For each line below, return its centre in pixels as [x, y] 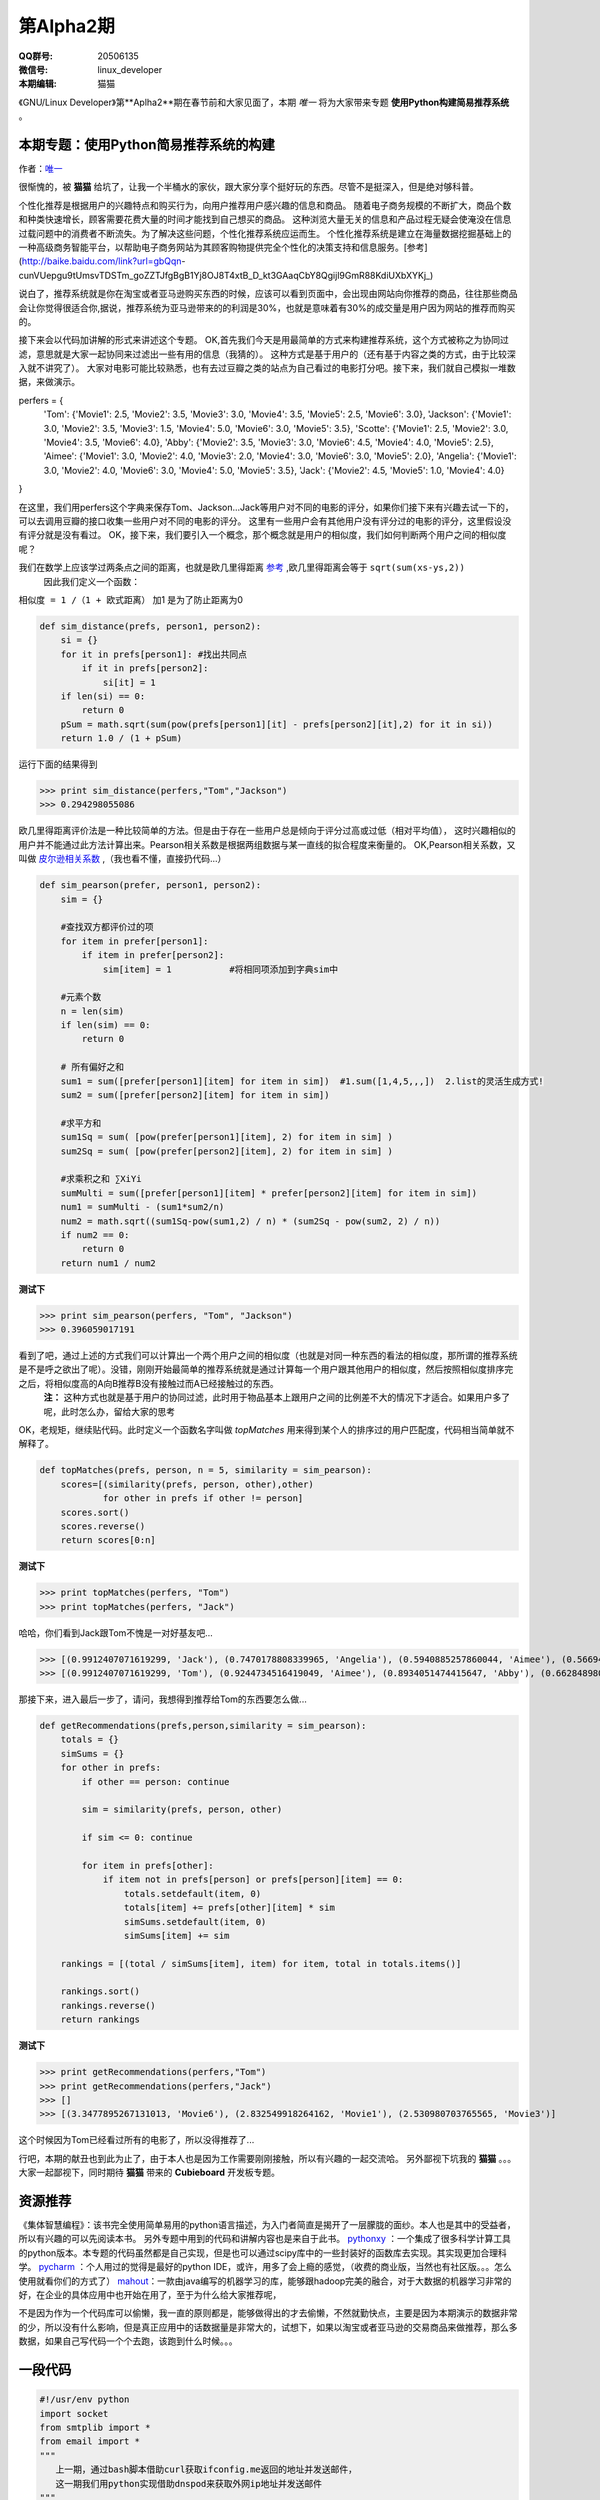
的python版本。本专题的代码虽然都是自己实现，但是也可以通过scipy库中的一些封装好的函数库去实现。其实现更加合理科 [262, 2252]
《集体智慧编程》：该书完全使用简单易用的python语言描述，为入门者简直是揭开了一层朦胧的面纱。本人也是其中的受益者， [267, 2225]
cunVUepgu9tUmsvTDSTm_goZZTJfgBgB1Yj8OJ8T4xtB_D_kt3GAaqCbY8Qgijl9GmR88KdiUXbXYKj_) [226, 275]
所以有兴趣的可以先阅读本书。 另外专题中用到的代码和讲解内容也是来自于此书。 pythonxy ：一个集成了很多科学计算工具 [265, 2239]
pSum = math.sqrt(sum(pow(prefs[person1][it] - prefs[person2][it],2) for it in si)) [277, 724]
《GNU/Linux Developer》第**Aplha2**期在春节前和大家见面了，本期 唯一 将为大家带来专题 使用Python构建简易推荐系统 [264, 102]
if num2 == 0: [95, 1234]
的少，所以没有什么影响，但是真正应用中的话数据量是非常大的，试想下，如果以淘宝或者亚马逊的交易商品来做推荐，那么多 [268, 2327]
